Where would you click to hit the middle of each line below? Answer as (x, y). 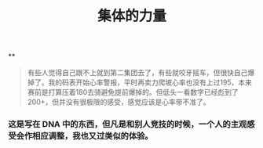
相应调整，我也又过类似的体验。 (93, 136)
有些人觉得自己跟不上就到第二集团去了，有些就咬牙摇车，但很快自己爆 (141, 73)
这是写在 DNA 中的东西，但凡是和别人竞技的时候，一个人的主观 (128, 125)
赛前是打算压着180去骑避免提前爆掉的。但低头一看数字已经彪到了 (133, 92)
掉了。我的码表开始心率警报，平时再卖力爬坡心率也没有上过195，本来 (140, 82)
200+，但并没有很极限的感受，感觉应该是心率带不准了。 (119, 102)
